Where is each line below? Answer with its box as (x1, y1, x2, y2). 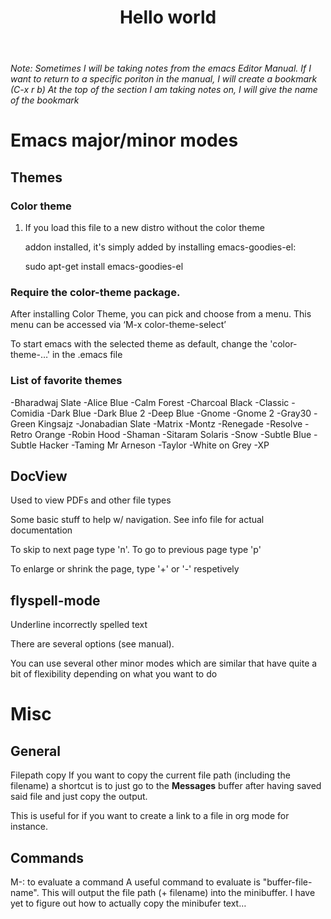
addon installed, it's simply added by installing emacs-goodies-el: (24, 241, 297, 253)
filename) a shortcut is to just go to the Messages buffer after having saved (10, 780, 322, 792)
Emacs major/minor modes (10, 129, 239, 152)
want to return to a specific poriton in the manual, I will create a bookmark (10, 73, 318, 85)
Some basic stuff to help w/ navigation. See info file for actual (10, 514, 265, 526)
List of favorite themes (10, 374, 123, 388)
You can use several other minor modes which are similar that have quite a (10, 657, 318, 670)
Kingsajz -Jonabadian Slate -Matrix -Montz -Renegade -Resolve (38, 417, 303, 430)
